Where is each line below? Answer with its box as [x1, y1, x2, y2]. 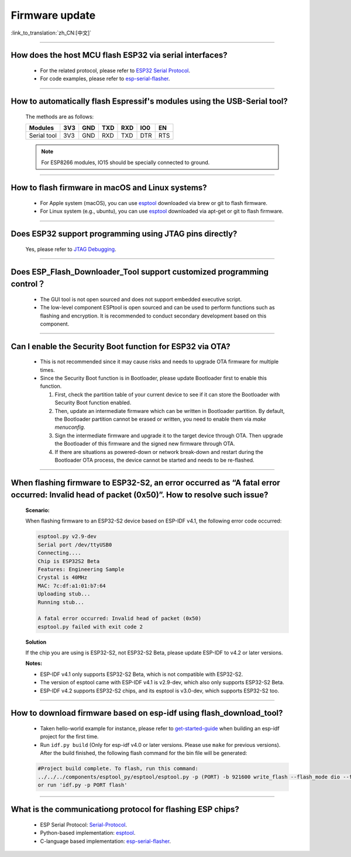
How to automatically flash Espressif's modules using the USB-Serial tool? [11, 97, 288, 107]
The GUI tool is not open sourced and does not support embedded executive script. [40, 296, 242, 303]
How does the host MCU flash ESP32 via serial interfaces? [11, 50, 228, 60]
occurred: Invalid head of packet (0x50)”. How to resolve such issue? [11, 490, 269, 500]
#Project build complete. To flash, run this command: [37, 765, 198, 772]
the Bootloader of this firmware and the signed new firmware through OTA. [54, 440, 235, 448]
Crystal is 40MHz [37, 574, 88, 581]
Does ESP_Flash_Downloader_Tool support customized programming [11, 267, 269, 276]
